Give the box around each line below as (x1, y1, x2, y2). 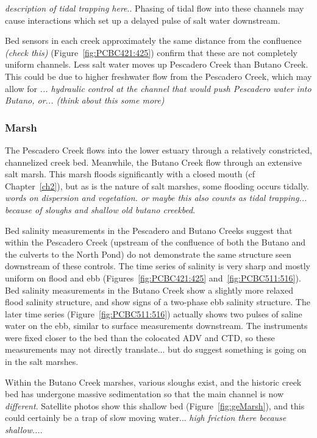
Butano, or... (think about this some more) (5, 94, 165, 107)
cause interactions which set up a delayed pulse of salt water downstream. (5, 13, 280, 26)
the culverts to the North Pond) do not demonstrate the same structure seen (5, 247, 291, 260)
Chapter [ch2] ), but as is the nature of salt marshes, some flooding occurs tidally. (5, 179, 309, 192)
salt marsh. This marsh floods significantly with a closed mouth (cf (5, 168, 255, 180)
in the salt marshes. (5, 355, 79, 368)
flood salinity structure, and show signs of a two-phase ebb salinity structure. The (5, 295, 310, 308)
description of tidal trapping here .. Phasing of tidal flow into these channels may (5, 2, 304, 14)
